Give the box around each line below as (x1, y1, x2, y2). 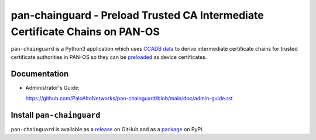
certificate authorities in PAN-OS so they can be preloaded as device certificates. (11, 53, 207, 61)
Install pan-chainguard (11, 110, 101, 120)
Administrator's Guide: (25, 84, 80, 91)
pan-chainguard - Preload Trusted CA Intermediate (11, 9, 265, 22)
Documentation (11, 69, 69, 79)
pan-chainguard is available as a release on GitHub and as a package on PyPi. (11, 125, 204, 132)
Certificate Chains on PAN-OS (11, 25, 160, 38)
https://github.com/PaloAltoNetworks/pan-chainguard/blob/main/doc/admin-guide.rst (25, 95, 233, 102)
